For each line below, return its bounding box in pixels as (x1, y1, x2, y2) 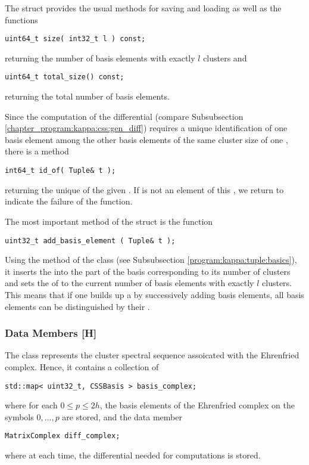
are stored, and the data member (62, 410, 182, 423)
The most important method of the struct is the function (5, 215, 213, 227)
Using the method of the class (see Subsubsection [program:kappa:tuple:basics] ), (5, 253, 297, 266)
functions (5, 13, 38, 26)
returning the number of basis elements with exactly (5, 51, 195, 64)
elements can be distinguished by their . (5, 300, 150, 312)
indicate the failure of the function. (5, 195, 133, 207)
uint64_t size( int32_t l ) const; (5, 35, 146, 44)
